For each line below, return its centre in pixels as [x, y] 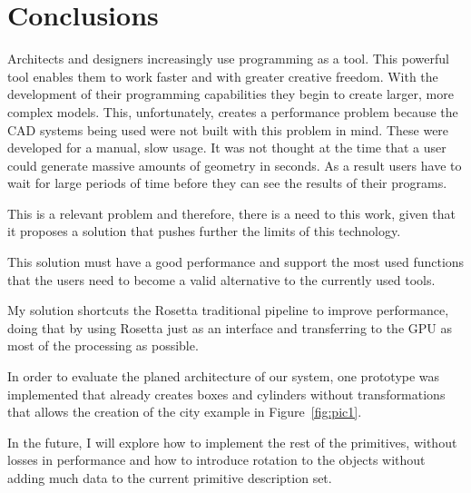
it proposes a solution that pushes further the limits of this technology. [204, 231]
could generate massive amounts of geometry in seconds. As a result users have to [235, 165]
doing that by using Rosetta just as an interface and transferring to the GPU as [230, 327]
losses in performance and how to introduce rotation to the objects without [216, 460]
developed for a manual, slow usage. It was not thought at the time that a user [227, 148]
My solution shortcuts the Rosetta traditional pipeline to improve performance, [228, 310]
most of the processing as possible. [103, 345]
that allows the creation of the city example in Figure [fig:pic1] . [185, 412]
